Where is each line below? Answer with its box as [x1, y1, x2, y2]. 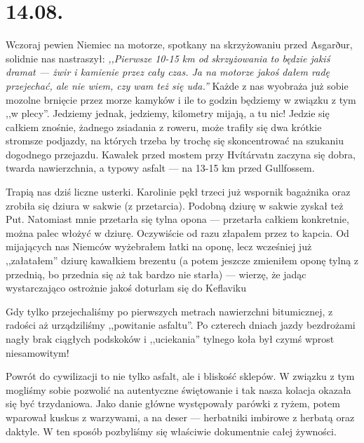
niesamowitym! [6, 345, 69, 360]
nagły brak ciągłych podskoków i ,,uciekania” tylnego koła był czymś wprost [6, 332, 335, 346]
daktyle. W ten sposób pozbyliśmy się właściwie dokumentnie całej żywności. [6, 423, 337, 438]
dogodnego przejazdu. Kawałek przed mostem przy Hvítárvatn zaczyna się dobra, [6, 146, 356, 161]
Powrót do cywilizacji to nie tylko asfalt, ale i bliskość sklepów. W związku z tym [6, 369, 355, 383]
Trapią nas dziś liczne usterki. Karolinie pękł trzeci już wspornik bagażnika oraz [6, 184, 351, 199]
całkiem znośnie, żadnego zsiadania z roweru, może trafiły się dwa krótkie [6, 119, 322, 134]
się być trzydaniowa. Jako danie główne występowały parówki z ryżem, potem [6, 396, 340, 411]
